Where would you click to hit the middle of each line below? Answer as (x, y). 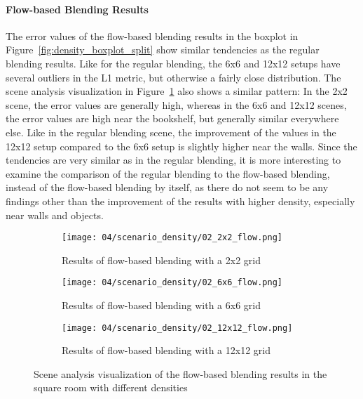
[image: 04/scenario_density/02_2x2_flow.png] (172, 238)
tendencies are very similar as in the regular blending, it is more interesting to (173, 160)
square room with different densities (111, 387)
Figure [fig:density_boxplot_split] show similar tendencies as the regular (163, 50)
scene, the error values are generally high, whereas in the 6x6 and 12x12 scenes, (176, 104)
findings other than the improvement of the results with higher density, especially (180, 201)
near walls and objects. (55, 215)
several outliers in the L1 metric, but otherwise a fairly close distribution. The (173, 77)
